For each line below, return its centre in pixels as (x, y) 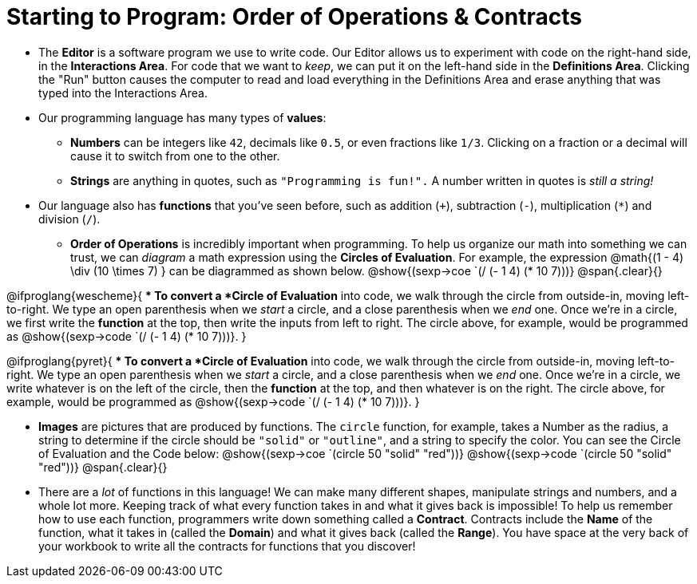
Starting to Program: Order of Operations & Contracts (294, 17)
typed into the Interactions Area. (123, 93)
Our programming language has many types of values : (182, 117)
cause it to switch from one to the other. (175, 156)
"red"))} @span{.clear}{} (103, 467)
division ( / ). (69, 219)
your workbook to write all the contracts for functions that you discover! (227, 546)
